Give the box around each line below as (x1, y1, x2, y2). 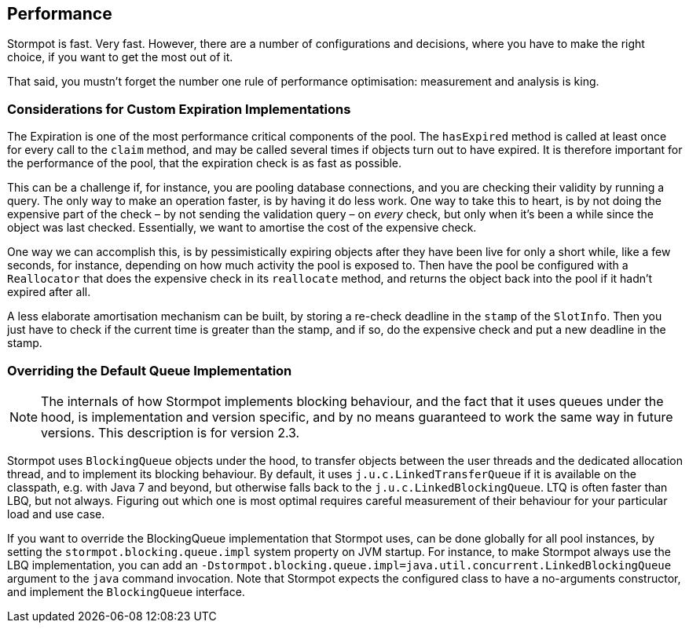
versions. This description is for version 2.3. (41, 424, 300, 441)
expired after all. (7, 285, 91, 299)
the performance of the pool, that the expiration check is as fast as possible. (7, 156, 402, 170)
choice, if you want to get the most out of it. (7, 50, 233, 64)
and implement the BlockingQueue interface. (7, 584, 245, 598)
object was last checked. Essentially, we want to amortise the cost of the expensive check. (7, 221, 477, 235)
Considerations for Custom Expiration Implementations (7, 101, 351, 117)
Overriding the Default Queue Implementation (7, 362, 292, 378)
